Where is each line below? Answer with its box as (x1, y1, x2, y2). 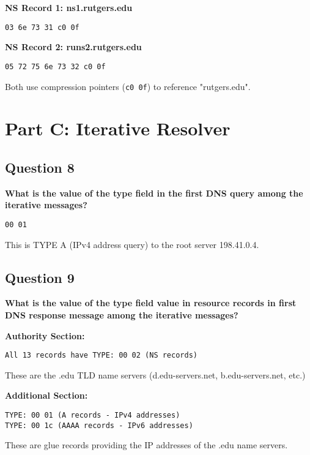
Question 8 (5, 157, 75, 176)
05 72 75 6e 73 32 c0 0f (5, 62, 106, 71)
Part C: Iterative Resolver (5, 116, 231, 141)
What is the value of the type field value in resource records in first (5, 296, 297, 309)
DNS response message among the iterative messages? (5, 308, 238, 321)
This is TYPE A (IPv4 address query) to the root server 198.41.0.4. (5, 238, 259, 250)
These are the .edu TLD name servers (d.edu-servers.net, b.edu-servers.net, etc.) (5, 368, 306, 381)
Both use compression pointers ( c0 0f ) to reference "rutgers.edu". (5, 80, 251, 92)
